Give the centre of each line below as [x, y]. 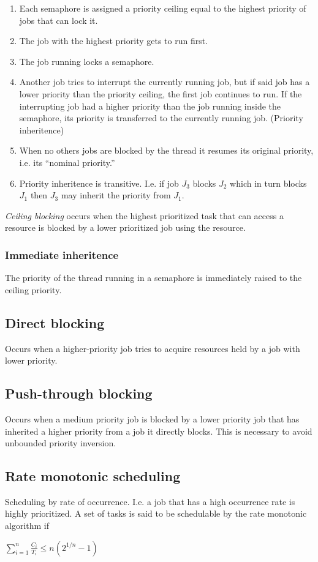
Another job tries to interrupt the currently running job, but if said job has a [165, 82]
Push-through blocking [79, 393]
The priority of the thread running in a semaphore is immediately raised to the [153, 278]
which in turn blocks [268, 183]
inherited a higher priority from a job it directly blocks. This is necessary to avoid [159, 431]
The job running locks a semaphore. [87, 61]
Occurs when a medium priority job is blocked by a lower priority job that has [152, 418]
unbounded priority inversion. [61, 443]
